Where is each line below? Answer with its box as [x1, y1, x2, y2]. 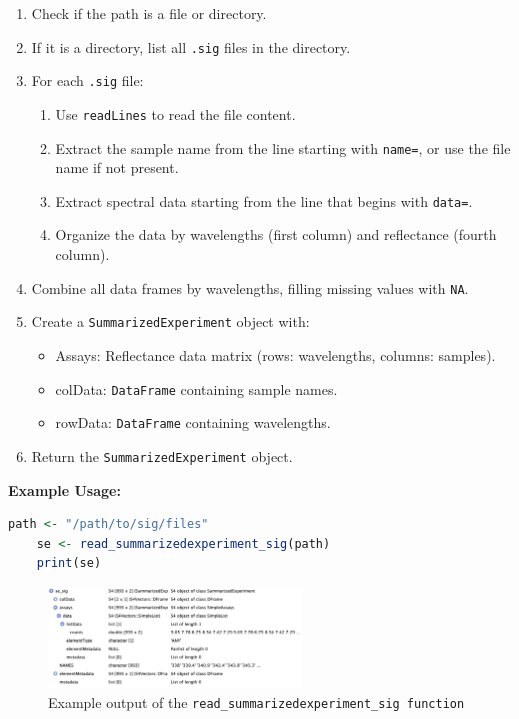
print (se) [36, 556, 102, 571]
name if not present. [55, 157, 179, 178]
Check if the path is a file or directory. [31, 3, 267, 23]
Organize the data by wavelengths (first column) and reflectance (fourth [55, 224, 497, 245]
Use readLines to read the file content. [55, 103, 296, 124]
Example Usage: [8, 479, 121, 500]
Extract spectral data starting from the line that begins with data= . [55, 190, 473, 211]
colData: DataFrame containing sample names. [55, 378, 338, 399]
